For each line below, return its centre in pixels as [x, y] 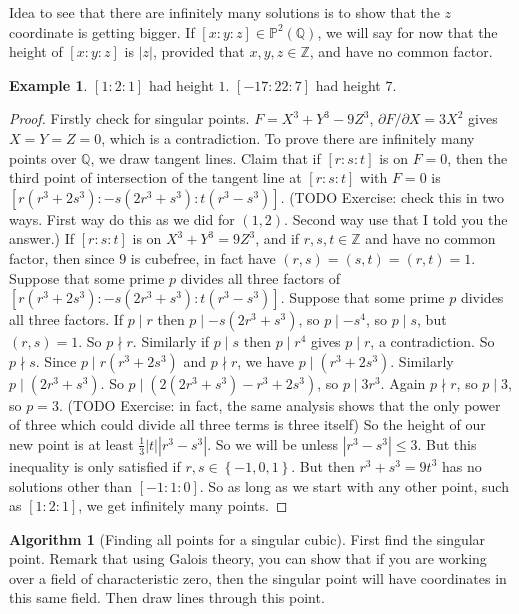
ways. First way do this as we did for [122, 218]
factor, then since [62, 257]
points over [43, 157]
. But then [323, 465]
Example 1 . [48, 84]
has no [462, 465]
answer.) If [42, 238]
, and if [277, 238]
